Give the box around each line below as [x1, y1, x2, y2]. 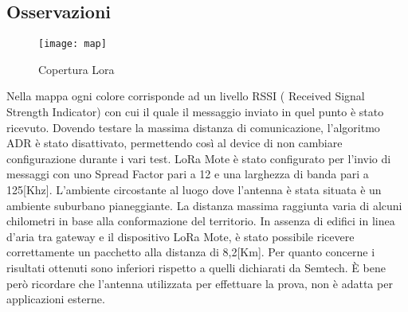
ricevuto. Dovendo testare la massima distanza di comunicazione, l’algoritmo [6, 119, 380, 135]
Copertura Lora [38, 60, 115, 77]
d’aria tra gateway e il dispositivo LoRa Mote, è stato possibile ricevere [6, 228, 355, 244]
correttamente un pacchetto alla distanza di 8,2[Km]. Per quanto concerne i [6, 244, 375, 260]
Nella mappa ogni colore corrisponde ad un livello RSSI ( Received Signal [6, 88, 365, 104]
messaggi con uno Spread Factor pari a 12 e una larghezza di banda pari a [6, 166, 369, 182]
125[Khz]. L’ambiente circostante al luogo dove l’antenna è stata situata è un [6, 181, 382, 198]
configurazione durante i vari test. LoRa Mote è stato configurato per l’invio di [6, 150, 391, 166]
